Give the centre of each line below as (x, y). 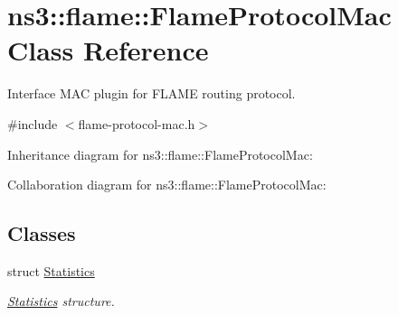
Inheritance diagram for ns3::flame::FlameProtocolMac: (160, 154)
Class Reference (108, 50)
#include (33, 123)
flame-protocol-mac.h (137, 123)
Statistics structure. (61, 301)
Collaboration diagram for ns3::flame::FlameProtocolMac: (167, 185)
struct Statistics (51, 270)
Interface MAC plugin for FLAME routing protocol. (152, 93)
